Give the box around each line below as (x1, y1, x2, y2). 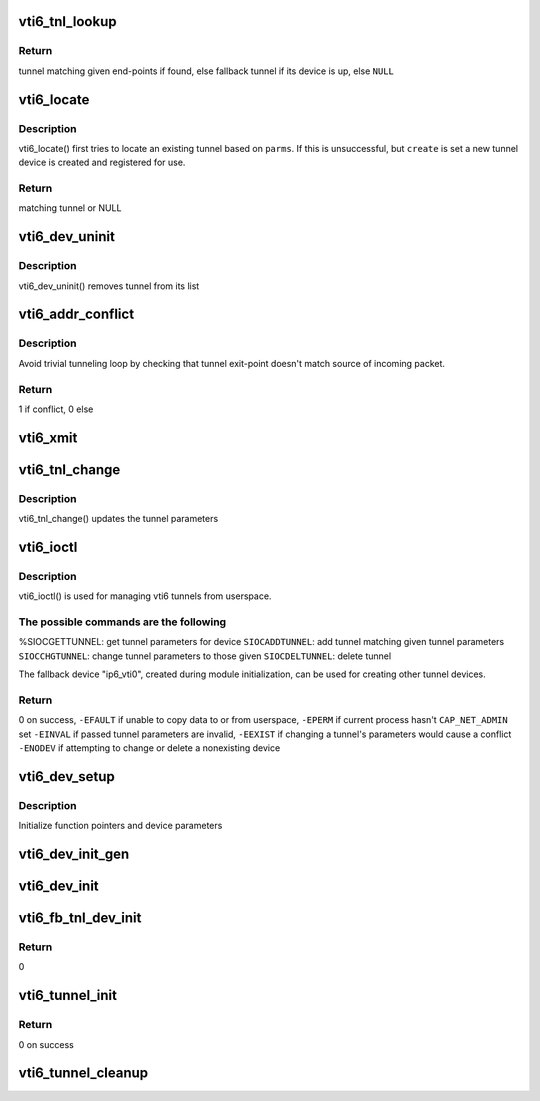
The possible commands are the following (18, 615, 227, 629)
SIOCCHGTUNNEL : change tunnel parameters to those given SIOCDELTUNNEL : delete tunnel (18, 650, 392, 662)
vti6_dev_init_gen (18, 846, 130, 863)
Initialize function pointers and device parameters (18, 820, 223, 832)
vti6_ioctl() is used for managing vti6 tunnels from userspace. (18, 590, 272, 602)
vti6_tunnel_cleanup (18, 1065, 149, 1082)
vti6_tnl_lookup (18, 13, 117, 30)
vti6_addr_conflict (18, 306, 135, 323)
